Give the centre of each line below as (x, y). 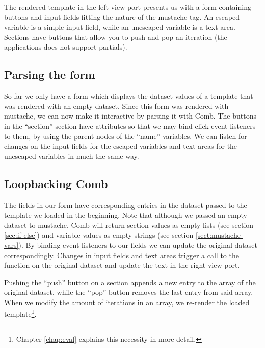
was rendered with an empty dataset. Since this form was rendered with (116, 106)
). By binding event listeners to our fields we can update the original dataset (138, 245)
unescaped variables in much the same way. (72, 156)
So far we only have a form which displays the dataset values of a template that (129, 96)
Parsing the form (50, 74)
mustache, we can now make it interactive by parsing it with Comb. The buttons (130, 116)
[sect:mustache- (219, 235)
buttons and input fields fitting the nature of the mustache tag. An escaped (122, 17)
